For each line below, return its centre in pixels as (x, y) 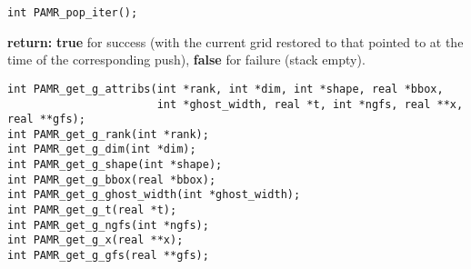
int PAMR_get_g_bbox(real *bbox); (112, 179)
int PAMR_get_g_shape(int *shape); (115, 165)
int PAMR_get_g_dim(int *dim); (102, 149)
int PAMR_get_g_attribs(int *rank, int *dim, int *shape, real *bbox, (225, 89)
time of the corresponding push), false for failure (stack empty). (186, 60)
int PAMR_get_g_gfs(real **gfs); (108, 256)
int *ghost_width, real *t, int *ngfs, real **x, (310, 104)
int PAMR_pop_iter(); (73, 13)
